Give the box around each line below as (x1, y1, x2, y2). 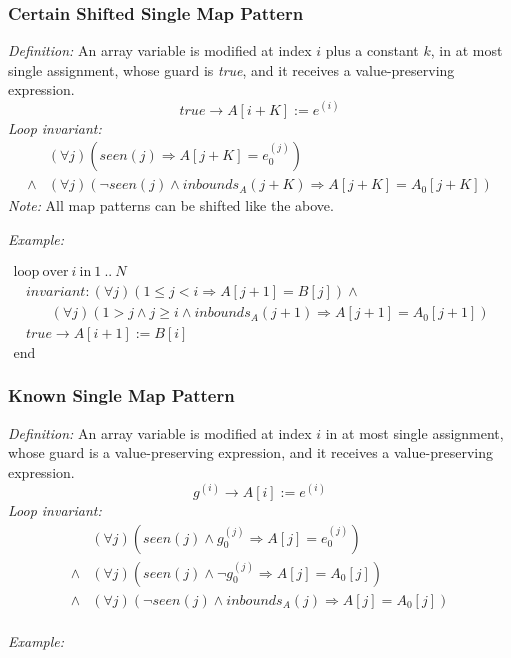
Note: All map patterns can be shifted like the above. (8, 195, 334, 216)
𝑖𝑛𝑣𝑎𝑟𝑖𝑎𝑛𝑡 (25, 285, 86, 300)
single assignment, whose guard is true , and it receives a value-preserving (8, 59, 455, 80)
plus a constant (325, 40, 419, 61)
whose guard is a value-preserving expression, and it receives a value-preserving (8, 442, 493, 463)
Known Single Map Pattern (8, 383, 235, 408)
